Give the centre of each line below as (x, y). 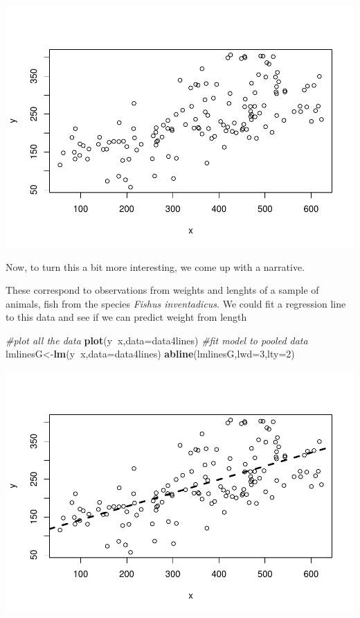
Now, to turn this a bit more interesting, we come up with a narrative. (155, 266)
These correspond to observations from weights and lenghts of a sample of (162, 290)
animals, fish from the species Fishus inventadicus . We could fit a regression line (176, 303)
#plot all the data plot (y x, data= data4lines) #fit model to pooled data (157, 340)
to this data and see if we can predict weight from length (126, 317)
